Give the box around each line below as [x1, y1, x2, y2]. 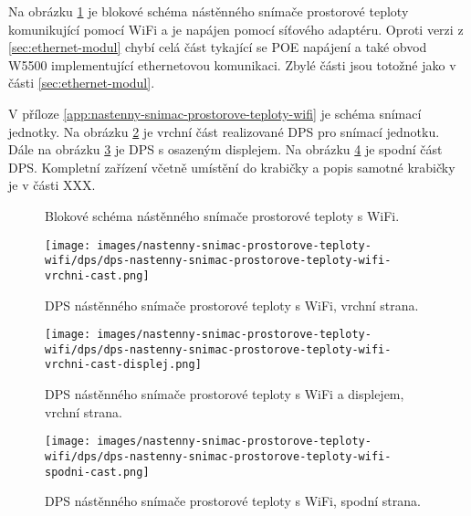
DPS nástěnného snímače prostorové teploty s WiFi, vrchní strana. [45, 295, 419, 314]
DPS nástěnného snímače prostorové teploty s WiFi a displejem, [45, 384, 404, 404]
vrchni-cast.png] [45, 269, 150, 282]
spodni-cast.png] [45, 465, 150, 479]
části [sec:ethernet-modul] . [8, 73, 155, 92]
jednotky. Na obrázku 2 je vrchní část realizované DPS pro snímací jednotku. [8, 121, 440, 141]
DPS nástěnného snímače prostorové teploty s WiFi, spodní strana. [45, 491, 421, 511]
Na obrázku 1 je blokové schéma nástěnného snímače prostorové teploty [8, 2, 409, 20]
